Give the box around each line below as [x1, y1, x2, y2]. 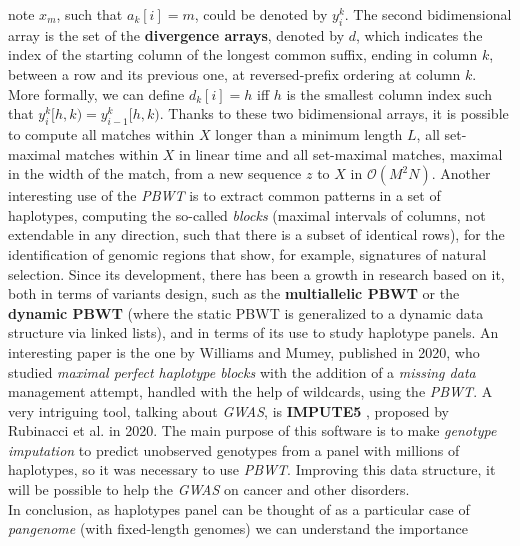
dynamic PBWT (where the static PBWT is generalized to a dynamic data [8, 302, 484, 323]
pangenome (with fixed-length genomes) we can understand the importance [8, 518, 468, 539]
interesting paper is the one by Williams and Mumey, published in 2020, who [8, 341, 480, 362]
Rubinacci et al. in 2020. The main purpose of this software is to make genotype [8, 420, 497, 441]
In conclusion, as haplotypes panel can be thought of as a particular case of [8, 498, 470, 519]
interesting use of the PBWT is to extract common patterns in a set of [8, 185, 441, 206]
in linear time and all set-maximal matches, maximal [179, 143, 503, 164]
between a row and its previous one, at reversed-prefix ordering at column [8, 63, 461, 84]
